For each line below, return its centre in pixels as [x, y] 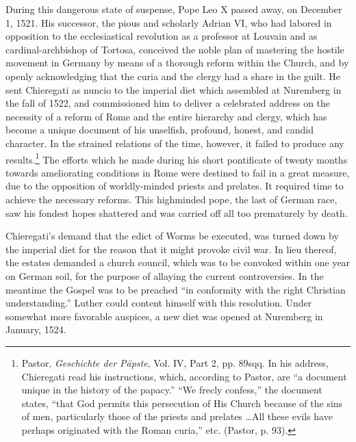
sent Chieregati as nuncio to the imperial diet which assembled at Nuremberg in [174, 89]
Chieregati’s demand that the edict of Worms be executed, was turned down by [172, 236]
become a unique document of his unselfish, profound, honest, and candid [160, 130]
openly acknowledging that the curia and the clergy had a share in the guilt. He [173, 76]
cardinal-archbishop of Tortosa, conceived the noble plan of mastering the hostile [175, 49]
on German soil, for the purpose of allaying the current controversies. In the [165, 275]
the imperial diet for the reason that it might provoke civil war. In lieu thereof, [171, 249]
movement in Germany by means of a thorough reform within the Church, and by [177, 63]
